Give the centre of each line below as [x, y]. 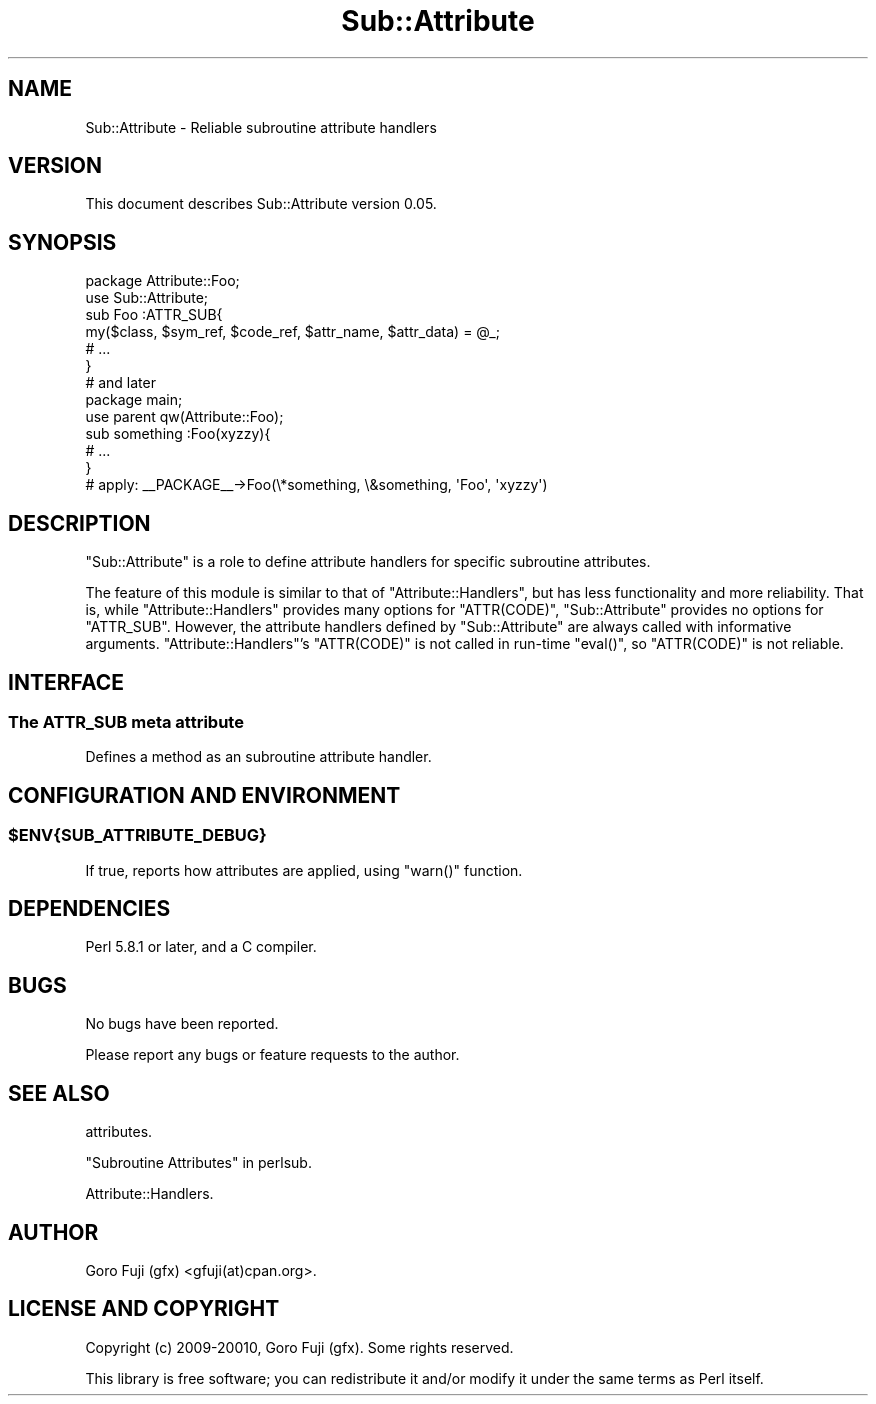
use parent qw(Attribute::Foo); [184, 417]
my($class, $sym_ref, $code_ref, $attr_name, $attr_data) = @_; [292, 332]
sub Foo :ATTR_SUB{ [154, 315]
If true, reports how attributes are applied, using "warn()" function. [304, 870]
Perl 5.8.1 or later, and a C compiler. [201, 947]
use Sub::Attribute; [147, 298]
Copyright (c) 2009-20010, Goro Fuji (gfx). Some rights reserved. [299, 1347]
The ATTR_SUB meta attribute [126, 721]
